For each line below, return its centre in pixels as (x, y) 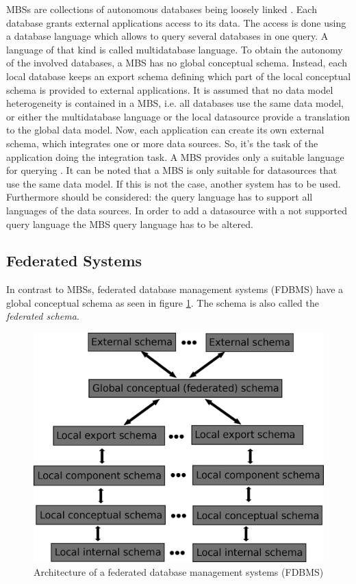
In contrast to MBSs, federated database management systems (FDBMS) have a (175, 289)
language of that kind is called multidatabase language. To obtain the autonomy (175, 49)
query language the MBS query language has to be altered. (130, 224)
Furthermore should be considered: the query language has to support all (160, 197)
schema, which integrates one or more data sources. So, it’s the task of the (162, 143)
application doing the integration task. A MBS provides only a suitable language (175, 156)
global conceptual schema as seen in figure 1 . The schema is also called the (163, 302)
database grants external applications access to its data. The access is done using (176, 22)
